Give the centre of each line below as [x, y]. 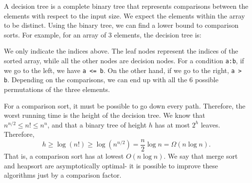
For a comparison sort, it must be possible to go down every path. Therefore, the [125, 105]
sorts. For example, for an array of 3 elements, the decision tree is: [103, 34]
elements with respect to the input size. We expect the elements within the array [125, 15]
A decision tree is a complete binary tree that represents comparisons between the [126, 6]
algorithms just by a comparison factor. [63, 175]
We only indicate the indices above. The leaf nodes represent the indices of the [121, 51]
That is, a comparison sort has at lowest [64, 156]
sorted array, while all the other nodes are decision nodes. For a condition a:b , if [124, 60]
